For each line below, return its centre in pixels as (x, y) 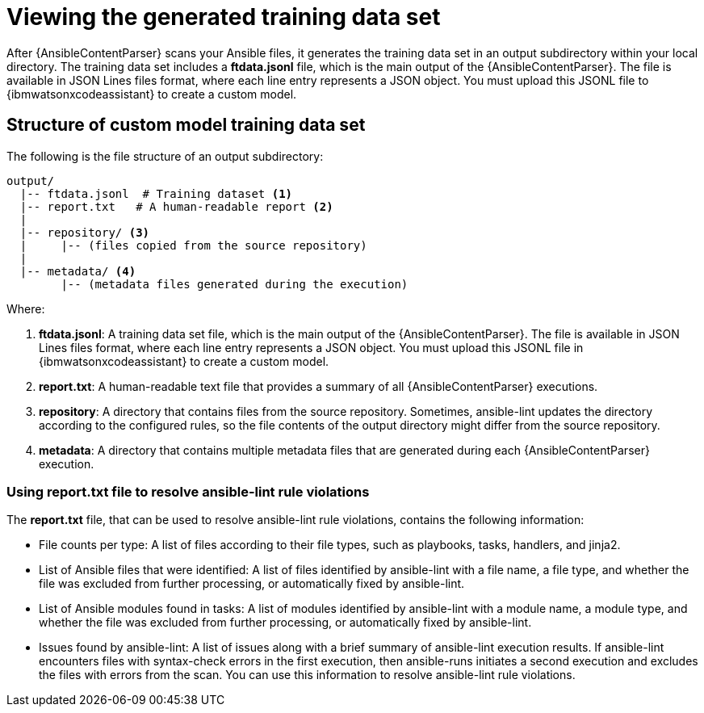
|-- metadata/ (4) (78, 271)
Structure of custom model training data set (186, 125)
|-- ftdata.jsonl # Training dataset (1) (156, 193)
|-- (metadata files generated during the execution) (235, 284)
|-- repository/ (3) (85, 232)
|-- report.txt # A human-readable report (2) (176, 206)
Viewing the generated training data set (224, 17)
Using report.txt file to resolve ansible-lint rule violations (188, 491)
